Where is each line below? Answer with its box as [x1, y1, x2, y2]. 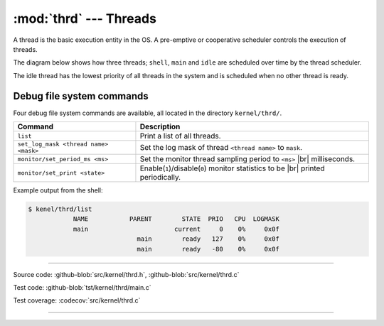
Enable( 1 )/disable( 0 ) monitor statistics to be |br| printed [139, 163, 325, 173]
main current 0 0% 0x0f [73, 224, 280, 233]
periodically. [139, 173, 181, 183]
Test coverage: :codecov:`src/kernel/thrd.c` [13, 296, 141, 305]
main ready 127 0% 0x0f [137, 235, 280, 243]
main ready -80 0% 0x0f [137, 245, 280, 253]
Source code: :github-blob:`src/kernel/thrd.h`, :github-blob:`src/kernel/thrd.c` [13, 270, 240, 278]
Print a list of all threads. [139, 131, 221, 141]
